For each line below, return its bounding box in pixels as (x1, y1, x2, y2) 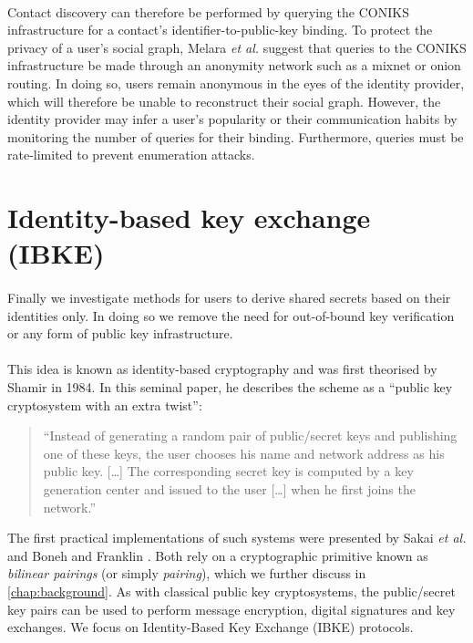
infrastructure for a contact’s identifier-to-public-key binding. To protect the (7, 20, 433, 39)
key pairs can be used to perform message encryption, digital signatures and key (7, 599, 456, 618)
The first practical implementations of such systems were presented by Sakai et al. (7, 528, 467, 547)
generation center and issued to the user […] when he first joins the (43, 480, 416, 499)
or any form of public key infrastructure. (7, 324, 233, 343)
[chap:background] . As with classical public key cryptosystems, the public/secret (7, 582, 456, 600)
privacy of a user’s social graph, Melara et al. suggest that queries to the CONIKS (7, 37, 467, 57)
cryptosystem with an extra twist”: (7, 395, 202, 414)
